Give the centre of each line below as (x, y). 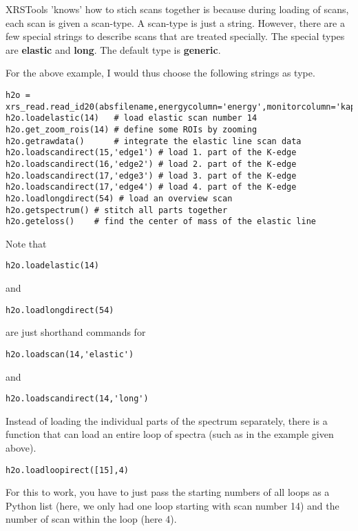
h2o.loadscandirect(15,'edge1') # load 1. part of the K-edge (151, 153)
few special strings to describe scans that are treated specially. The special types (175, 36)
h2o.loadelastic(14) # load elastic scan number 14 (131, 118)
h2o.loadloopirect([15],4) (67, 470)
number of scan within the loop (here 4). (91, 519)
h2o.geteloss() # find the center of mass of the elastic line (161, 222)
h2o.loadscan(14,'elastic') (70, 354)
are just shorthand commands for (76, 332)
